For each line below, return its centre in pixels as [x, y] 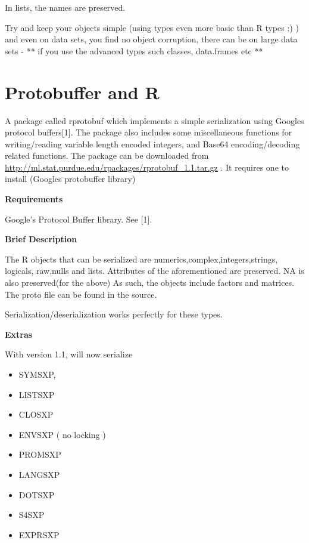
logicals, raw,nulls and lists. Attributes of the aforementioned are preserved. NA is [154, 271]
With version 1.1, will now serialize [69, 354]
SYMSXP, [37, 374]
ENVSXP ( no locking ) [62, 434]
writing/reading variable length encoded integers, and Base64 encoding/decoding [152, 144]
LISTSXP [37, 394]
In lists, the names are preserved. [65, 7]
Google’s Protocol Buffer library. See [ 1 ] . [79, 219]
